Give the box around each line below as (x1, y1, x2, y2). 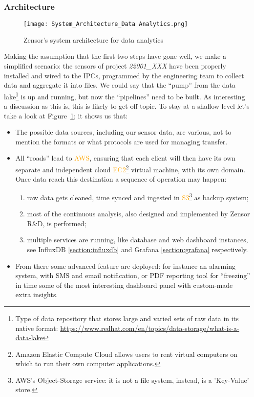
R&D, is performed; (27, 218, 86, 228)
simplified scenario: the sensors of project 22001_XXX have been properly (4, 61, 226, 71)
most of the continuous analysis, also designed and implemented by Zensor (27, 209, 250, 219)
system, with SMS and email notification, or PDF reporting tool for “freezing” (15, 270, 250, 280)
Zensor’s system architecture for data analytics (23, 34, 163, 45)
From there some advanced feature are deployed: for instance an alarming (15, 260, 235, 271)
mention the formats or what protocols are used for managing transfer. (15, 136, 228, 146)
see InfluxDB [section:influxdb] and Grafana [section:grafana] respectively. (27, 244, 248, 254)
